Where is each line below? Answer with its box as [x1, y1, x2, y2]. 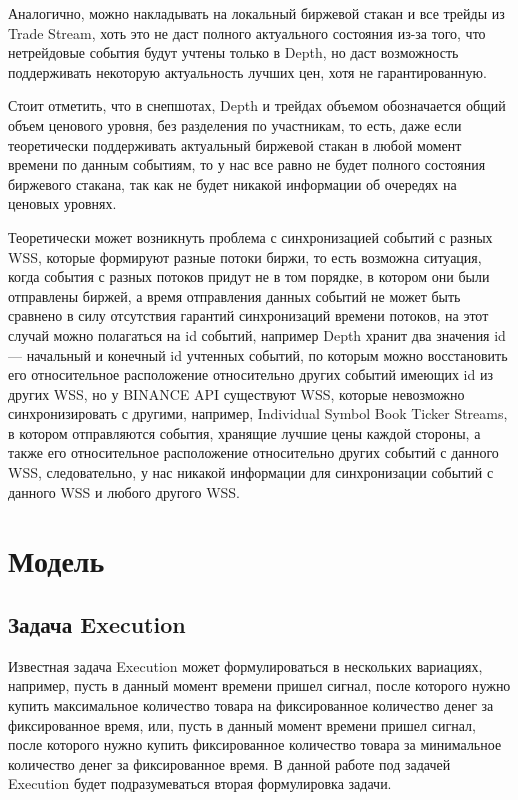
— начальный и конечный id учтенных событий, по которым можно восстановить [8, 344, 508, 365]
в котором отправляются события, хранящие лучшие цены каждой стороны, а [8, 422, 481, 443]
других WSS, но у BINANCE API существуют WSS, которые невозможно [8, 383, 465, 404]
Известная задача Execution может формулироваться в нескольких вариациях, [8, 655, 483, 676]
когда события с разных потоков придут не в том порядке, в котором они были [8, 266, 490, 287]
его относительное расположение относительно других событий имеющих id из [8, 364, 493, 385]
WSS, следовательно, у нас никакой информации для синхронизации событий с [8, 462, 494, 483]
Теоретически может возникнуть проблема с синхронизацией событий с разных [8, 226, 493, 247]
